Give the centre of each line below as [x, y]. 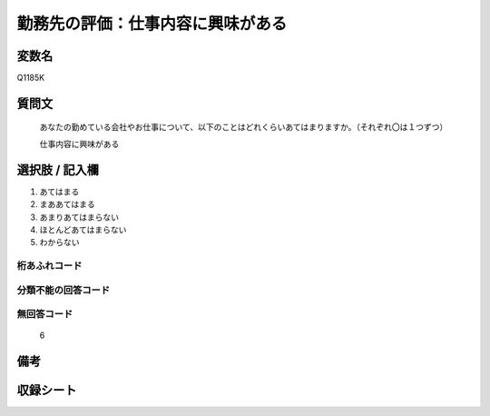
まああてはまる [67, 204]
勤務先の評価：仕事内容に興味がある [152, 24]
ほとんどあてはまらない [83, 229]
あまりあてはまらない [79, 217]
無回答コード [45, 314]
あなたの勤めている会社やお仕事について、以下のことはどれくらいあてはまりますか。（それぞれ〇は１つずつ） [244, 127]
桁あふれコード [49, 266]
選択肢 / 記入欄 [58, 169]
